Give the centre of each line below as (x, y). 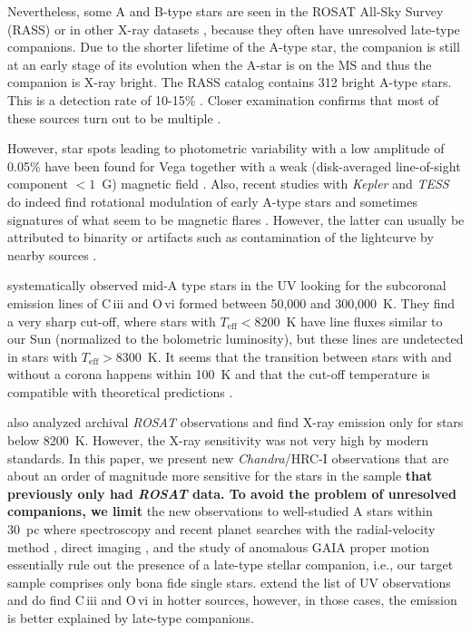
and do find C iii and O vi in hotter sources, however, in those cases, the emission (232, 600)
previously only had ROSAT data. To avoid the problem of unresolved (232, 493)
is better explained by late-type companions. (131, 618)
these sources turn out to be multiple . (114, 117)
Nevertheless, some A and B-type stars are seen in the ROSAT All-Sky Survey (226, 11)
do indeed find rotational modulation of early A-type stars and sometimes (212, 201)
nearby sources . (52, 254)
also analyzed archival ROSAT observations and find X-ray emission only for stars (235, 422)
